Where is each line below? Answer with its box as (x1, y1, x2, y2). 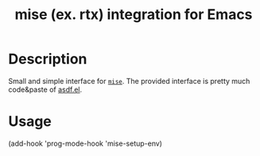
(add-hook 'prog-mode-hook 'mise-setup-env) (8, 139, 163, 148)
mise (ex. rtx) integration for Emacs (14, 6, 253, 24)
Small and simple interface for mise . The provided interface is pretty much (8, 76, 250, 86)
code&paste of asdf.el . (8, 85, 83, 94)
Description (8, 50, 87, 68)
